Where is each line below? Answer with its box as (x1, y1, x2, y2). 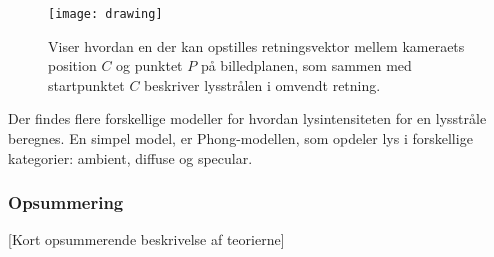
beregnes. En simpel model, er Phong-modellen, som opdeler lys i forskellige (8, 128, 473, 149)
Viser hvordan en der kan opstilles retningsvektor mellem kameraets (48, 35, 465, 56)
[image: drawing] (48, 7, 163, 21)
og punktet (116, 55, 183, 76)
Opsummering (8, 190, 124, 215)
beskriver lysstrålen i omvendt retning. (144, 74, 381, 95)
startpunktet (48, 74, 125, 95)
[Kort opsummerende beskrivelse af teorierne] (8, 229, 285, 250)
